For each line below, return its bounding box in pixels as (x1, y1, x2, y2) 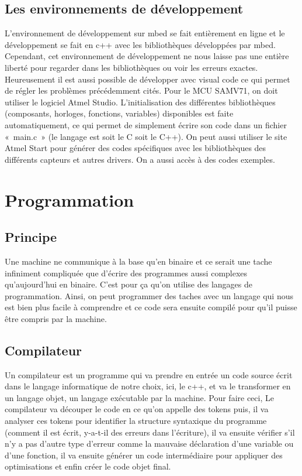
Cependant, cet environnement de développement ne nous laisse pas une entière (5, 50, 289, 62)
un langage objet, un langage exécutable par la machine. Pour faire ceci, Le (5, 391, 274, 403)
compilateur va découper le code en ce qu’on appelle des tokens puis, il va (5, 403, 269, 415)
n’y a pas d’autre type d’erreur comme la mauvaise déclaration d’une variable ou (5, 437, 294, 450)
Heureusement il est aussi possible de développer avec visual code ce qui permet (5, 73, 290, 85)
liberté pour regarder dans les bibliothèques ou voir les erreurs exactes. (5, 61, 258, 73)
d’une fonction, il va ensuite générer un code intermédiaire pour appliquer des (5, 448, 283, 461)
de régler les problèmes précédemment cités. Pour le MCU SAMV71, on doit (5, 84, 278, 97)
